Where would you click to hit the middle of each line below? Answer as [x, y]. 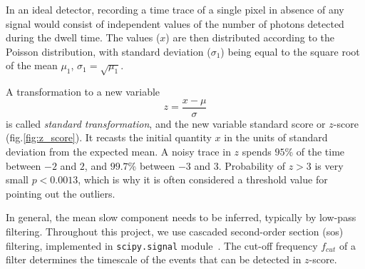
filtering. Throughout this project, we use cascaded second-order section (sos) [175, 231]
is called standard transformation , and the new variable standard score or [166, 123]
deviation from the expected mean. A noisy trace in [118, 151]
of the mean [32, 65]
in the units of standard [276, 137]
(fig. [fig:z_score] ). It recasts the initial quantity [109, 137]
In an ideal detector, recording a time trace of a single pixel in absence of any [175, 9]
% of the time [315, 151]
